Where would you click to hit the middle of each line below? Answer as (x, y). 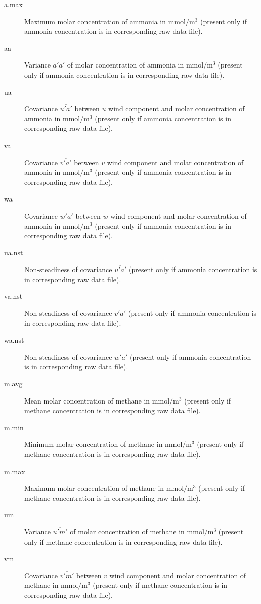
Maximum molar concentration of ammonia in (95, 21)
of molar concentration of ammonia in (125, 65)
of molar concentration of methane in (127, 531)
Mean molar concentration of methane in (87, 400)
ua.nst (14, 252)
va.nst (13, 296)
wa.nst (14, 340)
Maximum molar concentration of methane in (94, 488)
